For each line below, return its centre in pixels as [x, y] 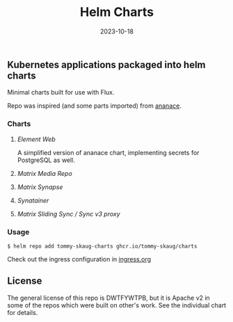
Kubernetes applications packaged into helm [107, 64]
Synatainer [33, 200]
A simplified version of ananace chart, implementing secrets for [108, 152]
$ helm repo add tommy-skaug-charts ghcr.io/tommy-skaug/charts [102, 246]
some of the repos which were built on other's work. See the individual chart [117, 305]
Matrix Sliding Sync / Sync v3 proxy [69, 214]
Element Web [36, 139]
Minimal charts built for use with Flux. [61, 92]
